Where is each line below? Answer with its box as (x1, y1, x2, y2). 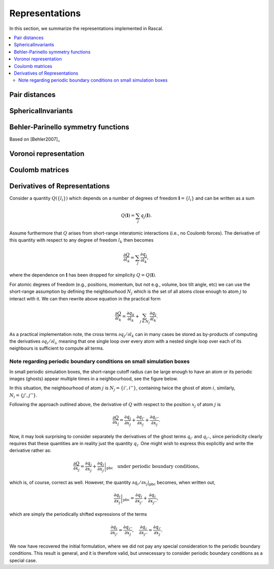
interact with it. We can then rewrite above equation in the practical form (9, 295, 161, 302)
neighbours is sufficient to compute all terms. (9, 345, 104, 351)
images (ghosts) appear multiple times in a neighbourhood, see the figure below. (9, 376, 178, 382)
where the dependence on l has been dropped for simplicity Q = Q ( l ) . (9, 272, 157, 278)
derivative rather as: (9, 447, 52, 454)
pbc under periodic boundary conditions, (106, 463, 200, 471)
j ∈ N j (140, 319, 150, 325)
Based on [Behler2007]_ (9, 136, 60, 142)
